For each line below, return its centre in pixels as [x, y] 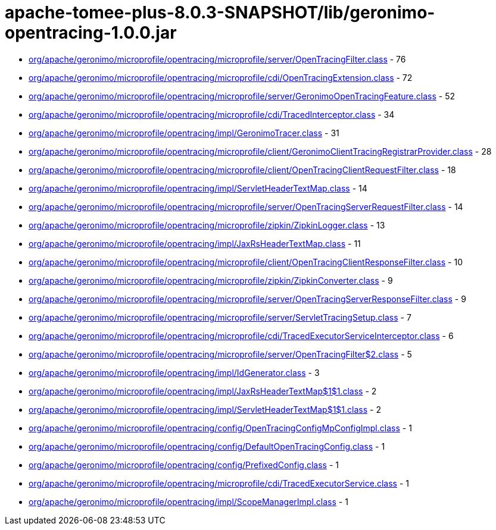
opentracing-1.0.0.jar [91, 33]
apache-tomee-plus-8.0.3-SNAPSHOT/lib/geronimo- [220, 12]
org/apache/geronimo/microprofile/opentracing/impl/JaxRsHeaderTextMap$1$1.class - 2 [203, 391]
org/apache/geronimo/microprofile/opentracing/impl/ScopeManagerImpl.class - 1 [188, 501]
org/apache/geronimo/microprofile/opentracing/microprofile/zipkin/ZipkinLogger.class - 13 [207, 225]
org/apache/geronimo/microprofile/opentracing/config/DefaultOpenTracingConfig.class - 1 [207, 446]
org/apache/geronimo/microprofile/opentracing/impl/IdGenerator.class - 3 [174, 372]
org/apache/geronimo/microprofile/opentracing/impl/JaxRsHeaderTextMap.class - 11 [195, 243]
